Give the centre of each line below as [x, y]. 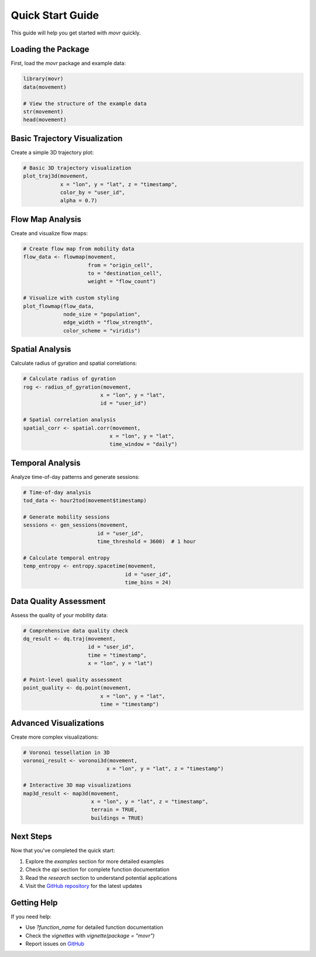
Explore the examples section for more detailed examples [95, 861]
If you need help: [31, 917]
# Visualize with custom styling [71, 298]
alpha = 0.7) [79, 201]
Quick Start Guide [55, 15]
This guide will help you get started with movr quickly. [76, 33]
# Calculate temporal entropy [66, 558]
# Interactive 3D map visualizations [77, 785]
